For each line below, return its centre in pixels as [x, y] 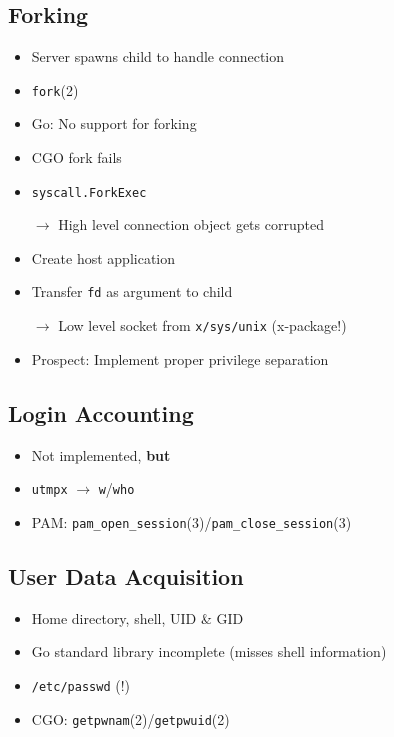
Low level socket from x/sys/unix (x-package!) [202, 325]
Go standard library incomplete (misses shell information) [209, 651]
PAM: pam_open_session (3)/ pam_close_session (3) [191, 521]
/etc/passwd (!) [80, 684]
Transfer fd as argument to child [132, 291]
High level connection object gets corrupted [191, 224]
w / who [116, 488]
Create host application [103, 257]
